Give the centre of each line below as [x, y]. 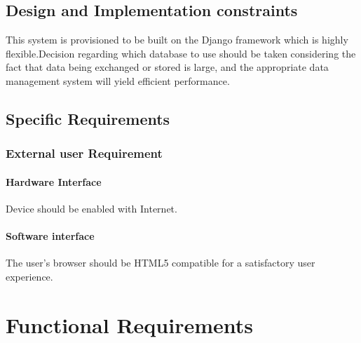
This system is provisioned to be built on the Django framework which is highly [177, 40]
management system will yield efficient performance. [118, 80]
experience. [29, 276]
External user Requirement [84, 153]
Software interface [50, 236]
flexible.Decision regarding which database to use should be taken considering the [181, 53]
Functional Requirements [129, 324]
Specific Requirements [88, 118]
